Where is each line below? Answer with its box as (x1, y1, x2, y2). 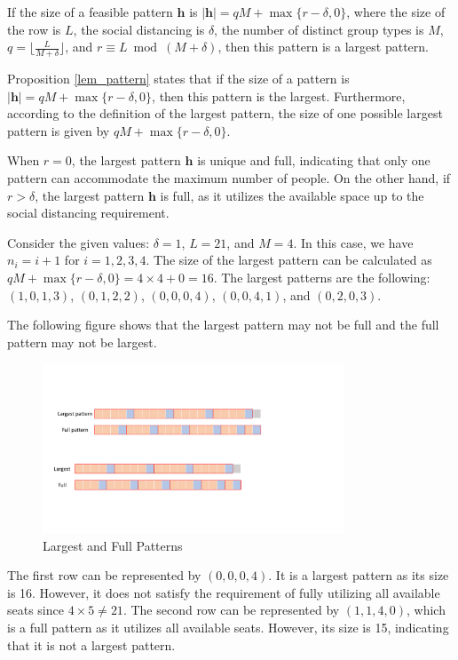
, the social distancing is (73, 20, 205, 38)
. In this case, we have (293, 233, 414, 251)
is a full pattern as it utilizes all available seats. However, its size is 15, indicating (7, 618, 449, 637)
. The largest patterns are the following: (213, 267, 430, 286)
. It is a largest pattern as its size (268, 566, 449, 584)
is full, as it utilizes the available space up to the (160, 186, 424, 204)
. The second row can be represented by (122, 600, 340, 619)
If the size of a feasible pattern (7, 3, 173, 20)
